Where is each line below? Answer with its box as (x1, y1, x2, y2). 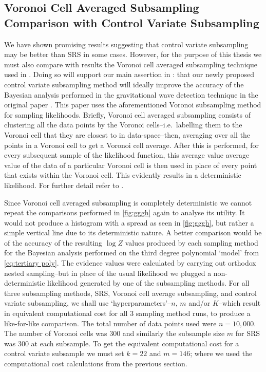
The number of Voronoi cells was (4, 328, 107, 339)
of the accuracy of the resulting (4, 237, 103, 248)
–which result (218, 297, 261, 308)
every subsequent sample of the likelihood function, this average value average (4, 150, 250, 160)
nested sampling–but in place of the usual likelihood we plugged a (4, 267, 212, 278)
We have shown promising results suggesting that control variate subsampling (4, 39, 249, 49)
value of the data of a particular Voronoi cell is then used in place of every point (4, 159, 257, 170)
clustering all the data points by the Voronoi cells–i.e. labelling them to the (4, 119, 242, 130)
